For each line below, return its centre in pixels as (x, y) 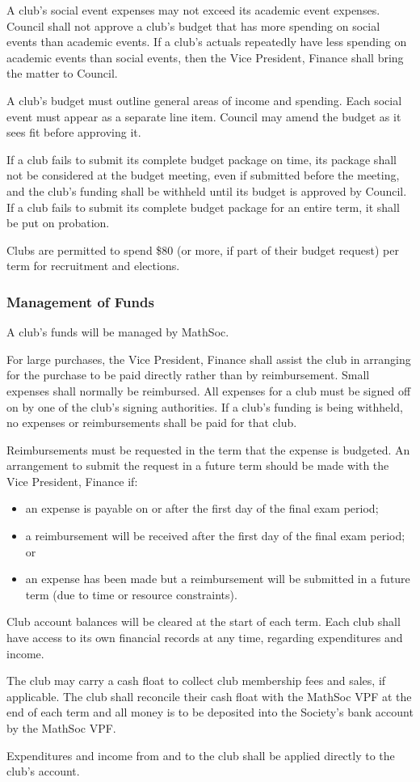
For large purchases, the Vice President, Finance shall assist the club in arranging (209, 359)
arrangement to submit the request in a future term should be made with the (198, 465)
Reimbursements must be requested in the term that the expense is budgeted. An (208, 449)
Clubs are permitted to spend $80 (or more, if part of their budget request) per (203, 249)
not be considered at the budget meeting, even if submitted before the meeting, (203, 175)
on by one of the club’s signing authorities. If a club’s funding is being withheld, (205, 406)
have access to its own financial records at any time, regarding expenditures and (205, 638)
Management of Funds (80, 301)
